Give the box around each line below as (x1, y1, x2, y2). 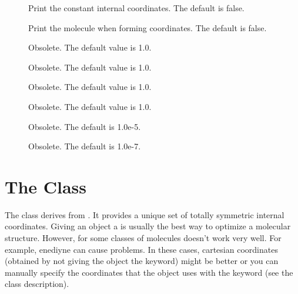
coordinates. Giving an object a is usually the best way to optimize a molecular (5, 220, 291, 232)
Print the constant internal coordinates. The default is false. (28, 2, 245, 14)
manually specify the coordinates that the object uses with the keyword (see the (5, 266, 293, 278)
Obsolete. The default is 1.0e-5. (28, 120, 141, 132)
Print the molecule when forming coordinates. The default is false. (28, 21, 267, 34)
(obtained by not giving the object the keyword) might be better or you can (5, 255, 279, 267)
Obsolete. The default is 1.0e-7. (28, 140, 141, 152)
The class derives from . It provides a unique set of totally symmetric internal (5, 208, 284, 220)
